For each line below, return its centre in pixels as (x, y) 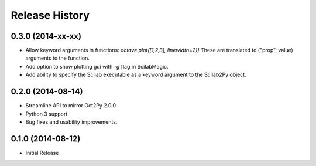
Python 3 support (47, 114)
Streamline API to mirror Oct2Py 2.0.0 (71, 106)
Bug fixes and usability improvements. (71, 122)
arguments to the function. (58, 58)
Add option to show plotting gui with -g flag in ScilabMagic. (97, 66)
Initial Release (42, 153)
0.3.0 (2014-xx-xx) (46, 36)
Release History (50, 15)
